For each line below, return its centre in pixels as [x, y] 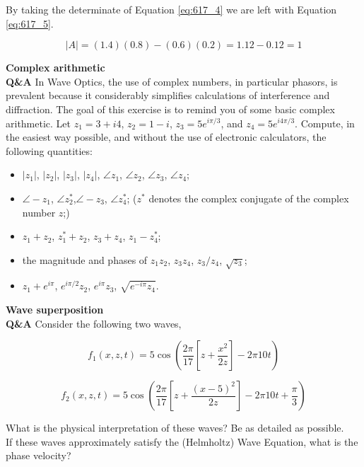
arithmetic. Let [39, 123]
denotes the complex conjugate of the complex [249, 198]
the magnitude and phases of [85, 259]
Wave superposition [55, 310]
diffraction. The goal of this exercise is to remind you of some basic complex [170, 109]
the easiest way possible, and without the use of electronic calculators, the [166, 137]
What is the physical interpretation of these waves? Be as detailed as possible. [175, 428]
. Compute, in [325, 123]
